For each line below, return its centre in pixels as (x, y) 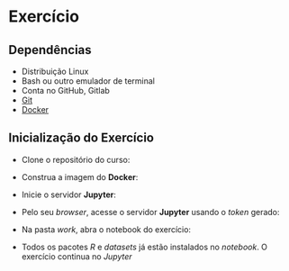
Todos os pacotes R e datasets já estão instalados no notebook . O (144, 247)
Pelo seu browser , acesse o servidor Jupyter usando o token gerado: (150, 212)
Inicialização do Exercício (81, 138)
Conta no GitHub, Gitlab (65, 90)
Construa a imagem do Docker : (80, 176)
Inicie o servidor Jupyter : (68, 194)
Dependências (50, 50)
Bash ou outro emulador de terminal (88, 81)
